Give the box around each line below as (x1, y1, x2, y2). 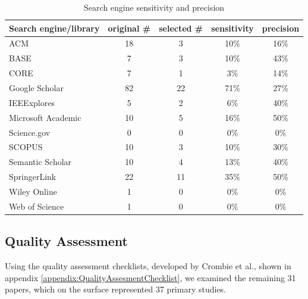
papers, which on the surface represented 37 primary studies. (5, 283, 227, 295)
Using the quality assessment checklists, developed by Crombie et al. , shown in (5, 260, 291, 272)
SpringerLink (9, 170, 56, 183)
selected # (159, 21, 203, 34)
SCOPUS (9, 141, 43, 153)
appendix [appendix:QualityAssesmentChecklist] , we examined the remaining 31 (5, 271, 296, 284)
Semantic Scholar (9, 155, 72, 168)
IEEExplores (9, 96, 55, 108)
